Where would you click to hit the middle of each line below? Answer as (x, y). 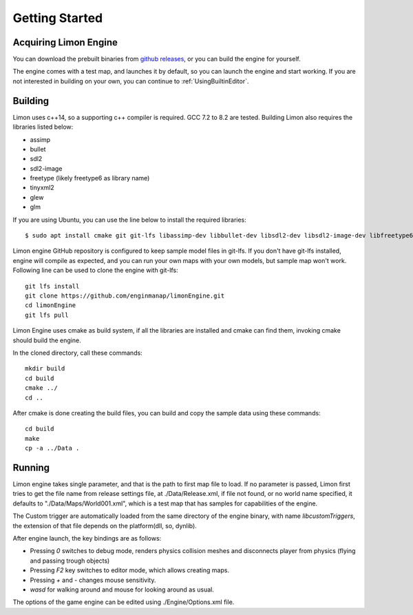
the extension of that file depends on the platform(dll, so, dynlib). (105, 525)
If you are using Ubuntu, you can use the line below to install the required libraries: (130, 220)
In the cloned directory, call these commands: (77, 353)
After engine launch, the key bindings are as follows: (87, 538)
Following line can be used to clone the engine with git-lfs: (95, 270)
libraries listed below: (43, 127)
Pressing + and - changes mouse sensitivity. (93, 580)
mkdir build (45, 369)
